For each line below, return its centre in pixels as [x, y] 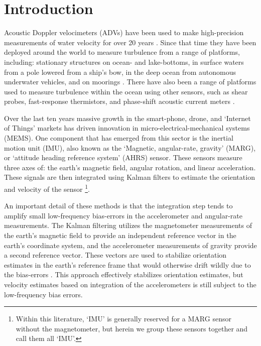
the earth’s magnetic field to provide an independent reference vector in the [120, 235]
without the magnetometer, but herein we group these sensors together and [132, 328]
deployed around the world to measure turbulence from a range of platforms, [122, 52]
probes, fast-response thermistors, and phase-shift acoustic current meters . [119, 101]
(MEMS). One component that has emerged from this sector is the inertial [119, 138]
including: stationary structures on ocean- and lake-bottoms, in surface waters [124, 62]
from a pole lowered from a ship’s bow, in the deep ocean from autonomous [120, 72]
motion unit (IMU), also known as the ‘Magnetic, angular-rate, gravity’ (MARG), [130, 147]
